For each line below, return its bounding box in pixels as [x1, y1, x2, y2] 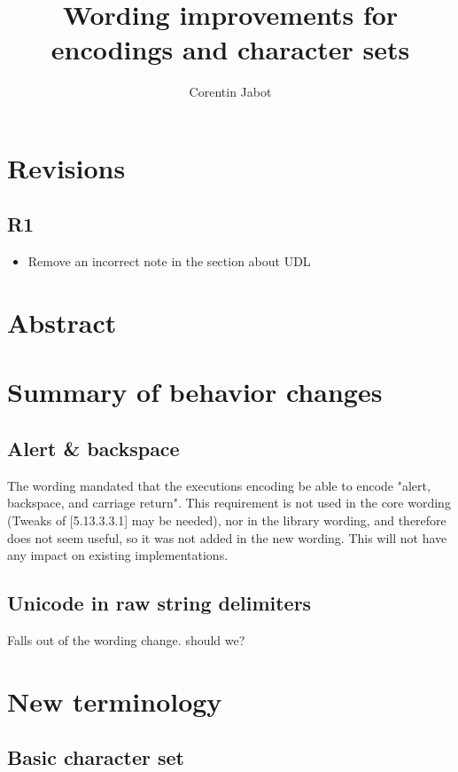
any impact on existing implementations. [7, 546, 229, 564]
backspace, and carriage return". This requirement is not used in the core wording [7, 493, 451, 512]
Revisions [7, 149, 126, 185]
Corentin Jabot [189, 83, 272, 101]
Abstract [7, 304, 117, 341]
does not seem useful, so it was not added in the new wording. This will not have [7, 528, 447, 547]
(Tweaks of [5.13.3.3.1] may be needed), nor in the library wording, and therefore [7, 511, 446, 530]
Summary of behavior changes [7, 374, 383, 410]
